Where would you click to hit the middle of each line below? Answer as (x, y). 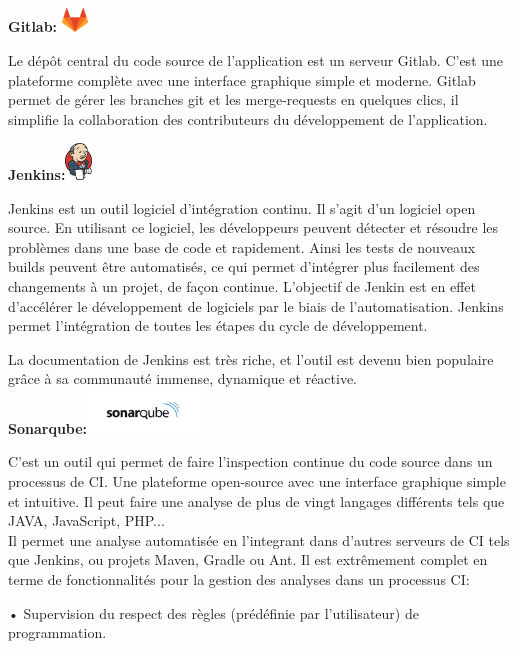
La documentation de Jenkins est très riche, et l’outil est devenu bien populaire (251, 358)
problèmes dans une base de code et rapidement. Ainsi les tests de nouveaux (242, 246)
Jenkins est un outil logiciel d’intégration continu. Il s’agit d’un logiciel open (242, 207)
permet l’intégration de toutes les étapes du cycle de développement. (218, 325)
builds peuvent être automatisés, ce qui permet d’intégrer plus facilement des (244, 266)
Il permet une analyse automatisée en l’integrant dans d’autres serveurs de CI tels (259, 539)
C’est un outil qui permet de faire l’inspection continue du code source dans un (250, 461)
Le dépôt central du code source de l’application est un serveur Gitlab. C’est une (256, 60)
